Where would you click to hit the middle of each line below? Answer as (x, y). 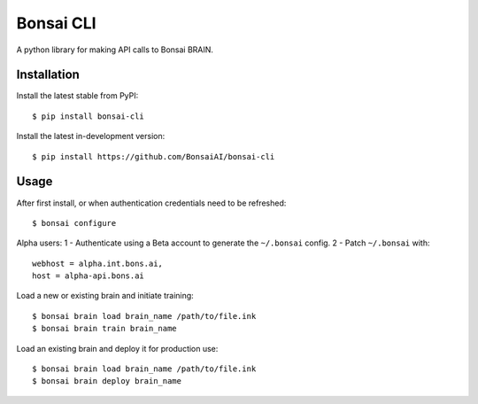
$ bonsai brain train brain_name (104, 329)
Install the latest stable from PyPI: (77, 96)
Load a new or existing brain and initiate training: (105, 296)
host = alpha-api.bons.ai (89, 276)
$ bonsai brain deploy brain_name (107, 381)
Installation (48, 75)
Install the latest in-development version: (91, 136)
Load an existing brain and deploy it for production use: (117, 348)
